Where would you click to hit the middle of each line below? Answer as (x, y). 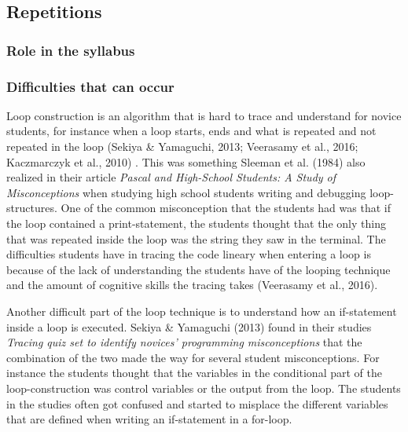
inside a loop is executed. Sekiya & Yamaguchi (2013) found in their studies (189, 326)
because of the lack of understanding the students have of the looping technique (198, 269)
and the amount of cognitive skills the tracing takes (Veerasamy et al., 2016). (192, 285)
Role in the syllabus (71, 50)
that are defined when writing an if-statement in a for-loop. (149, 419)
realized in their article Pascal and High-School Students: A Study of (171, 177)
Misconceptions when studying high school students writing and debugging (186, 192)
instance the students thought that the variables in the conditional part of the (194, 373)
